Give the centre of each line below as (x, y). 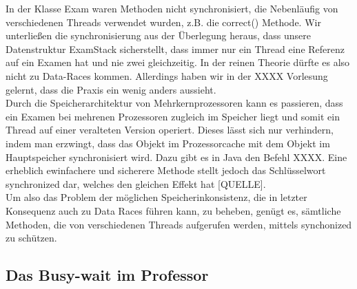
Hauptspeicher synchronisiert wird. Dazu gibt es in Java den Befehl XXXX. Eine (176, 157)
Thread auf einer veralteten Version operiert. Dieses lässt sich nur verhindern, (170, 130)
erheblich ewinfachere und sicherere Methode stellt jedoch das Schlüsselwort (166, 170)
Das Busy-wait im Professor (107, 275)
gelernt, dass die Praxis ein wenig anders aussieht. (111, 89)
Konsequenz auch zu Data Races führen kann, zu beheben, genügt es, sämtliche (173, 210)
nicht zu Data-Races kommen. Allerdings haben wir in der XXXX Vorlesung (167, 75)
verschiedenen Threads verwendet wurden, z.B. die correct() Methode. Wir (163, 22)
